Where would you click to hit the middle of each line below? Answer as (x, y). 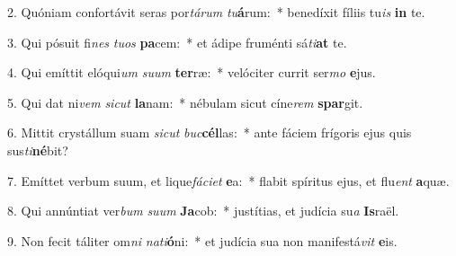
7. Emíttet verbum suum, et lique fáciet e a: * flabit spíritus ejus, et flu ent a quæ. (228, 180)
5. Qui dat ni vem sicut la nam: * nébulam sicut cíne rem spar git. (185, 102)
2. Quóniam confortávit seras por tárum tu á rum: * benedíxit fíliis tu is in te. (216, 12)
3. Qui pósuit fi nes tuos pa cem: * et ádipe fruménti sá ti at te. (177, 42)
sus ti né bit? (38, 150)
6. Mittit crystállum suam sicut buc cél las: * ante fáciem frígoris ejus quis (210, 132)
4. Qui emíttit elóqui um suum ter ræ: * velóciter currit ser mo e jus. (192, 72)
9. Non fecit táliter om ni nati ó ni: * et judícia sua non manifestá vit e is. (202, 240)
